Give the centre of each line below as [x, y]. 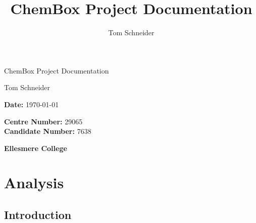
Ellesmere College [36, 148]
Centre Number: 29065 [43, 121]
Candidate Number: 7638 [48, 131]
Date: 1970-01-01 [32, 104]
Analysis [34, 182]
